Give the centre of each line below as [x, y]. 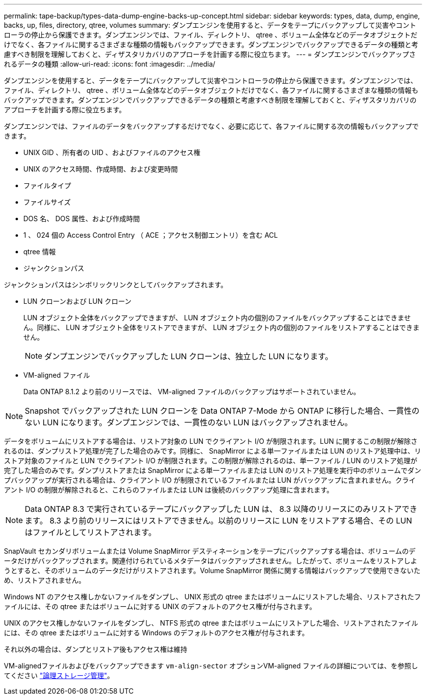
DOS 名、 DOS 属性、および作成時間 [82, 218]
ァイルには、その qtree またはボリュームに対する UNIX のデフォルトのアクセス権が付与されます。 [160, 606]
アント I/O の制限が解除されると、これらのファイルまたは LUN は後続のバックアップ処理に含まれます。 [169, 490]
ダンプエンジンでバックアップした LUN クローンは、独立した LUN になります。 [189, 356]
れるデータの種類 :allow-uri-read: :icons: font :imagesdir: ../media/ [110, 64]
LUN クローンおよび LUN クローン [78, 301]
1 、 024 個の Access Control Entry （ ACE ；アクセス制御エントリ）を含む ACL [151, 235]
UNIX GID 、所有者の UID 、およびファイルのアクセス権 [112, 152]
